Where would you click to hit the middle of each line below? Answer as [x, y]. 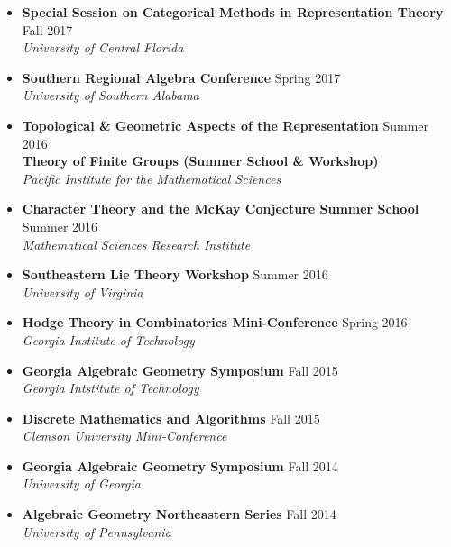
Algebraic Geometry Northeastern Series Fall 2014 [179, 514]
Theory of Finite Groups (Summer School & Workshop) [200, 161]
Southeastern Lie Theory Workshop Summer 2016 [175, 274]
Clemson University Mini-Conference [124, 436]
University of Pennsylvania [97, 531]
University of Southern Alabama [110, 95]
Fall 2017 [47, 29]
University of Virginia [83, 292]
